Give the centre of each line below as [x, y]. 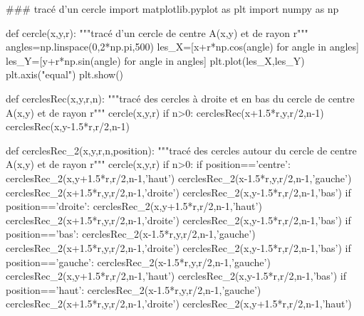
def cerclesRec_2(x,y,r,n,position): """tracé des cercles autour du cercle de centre [181, 150]
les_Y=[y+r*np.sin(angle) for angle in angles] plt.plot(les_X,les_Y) [155, 60]
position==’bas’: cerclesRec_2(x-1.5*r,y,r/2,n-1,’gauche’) [131, 234]
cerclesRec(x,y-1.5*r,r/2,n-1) [68, 126]
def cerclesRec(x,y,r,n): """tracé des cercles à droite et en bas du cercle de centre [180, 98]
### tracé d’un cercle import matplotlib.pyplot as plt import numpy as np [172, 9]
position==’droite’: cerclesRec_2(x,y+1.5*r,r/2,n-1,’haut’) [134, 206]
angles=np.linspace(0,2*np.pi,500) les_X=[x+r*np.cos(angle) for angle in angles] [182, 47]
